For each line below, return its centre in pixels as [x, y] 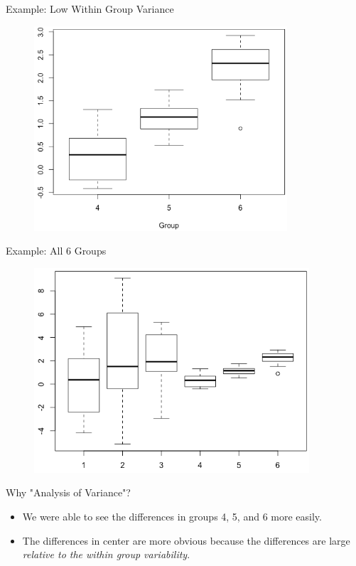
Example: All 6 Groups [56, 251]
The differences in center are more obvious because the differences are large [186, 540]
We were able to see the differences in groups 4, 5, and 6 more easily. [172, 516]
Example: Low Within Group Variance [90, 9]
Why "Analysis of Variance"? [68, 492]
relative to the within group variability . [106, 554]
